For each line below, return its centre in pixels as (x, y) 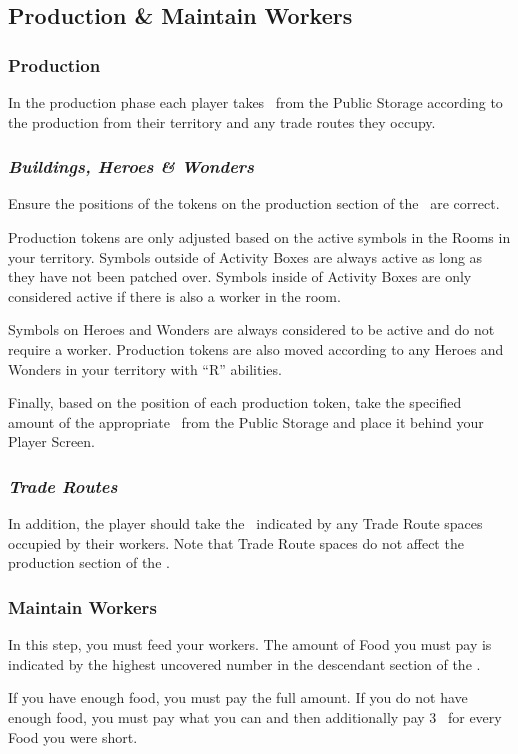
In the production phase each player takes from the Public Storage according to (255, 102)
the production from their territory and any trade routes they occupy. (222, 121)
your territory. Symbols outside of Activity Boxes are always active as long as (245, 256)
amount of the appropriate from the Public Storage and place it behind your (246, 421)
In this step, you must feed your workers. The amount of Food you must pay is (250, 644)
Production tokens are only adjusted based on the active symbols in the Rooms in (259, 237)
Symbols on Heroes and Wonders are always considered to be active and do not (251, 329)
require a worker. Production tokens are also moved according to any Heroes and (256, 348)
